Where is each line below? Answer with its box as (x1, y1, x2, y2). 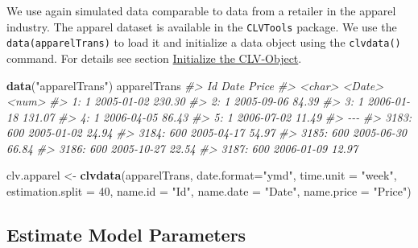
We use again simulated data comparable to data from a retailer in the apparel (6, 2, 396, 19)
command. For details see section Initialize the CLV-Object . (6, 49, 302, 66)
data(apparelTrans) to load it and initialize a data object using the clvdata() (6, 34, 401, 51)
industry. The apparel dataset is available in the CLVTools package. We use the (6, 18, 397, 35)
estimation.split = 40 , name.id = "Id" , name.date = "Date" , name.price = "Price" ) (6, 183, 412, 200)
